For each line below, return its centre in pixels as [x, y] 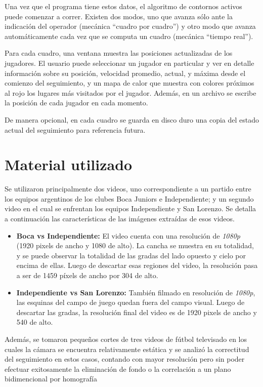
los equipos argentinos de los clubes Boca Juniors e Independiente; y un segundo [129, 198]
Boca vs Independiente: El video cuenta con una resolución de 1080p [128, 235]
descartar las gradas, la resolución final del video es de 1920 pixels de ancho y [137, 312]
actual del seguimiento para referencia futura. [75, 129]
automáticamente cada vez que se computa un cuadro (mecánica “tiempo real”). [129, 36]
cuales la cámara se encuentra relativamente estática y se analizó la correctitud [127, 349]
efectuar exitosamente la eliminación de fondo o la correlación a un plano [118, 369]
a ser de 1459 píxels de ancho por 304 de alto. [87, 275]
